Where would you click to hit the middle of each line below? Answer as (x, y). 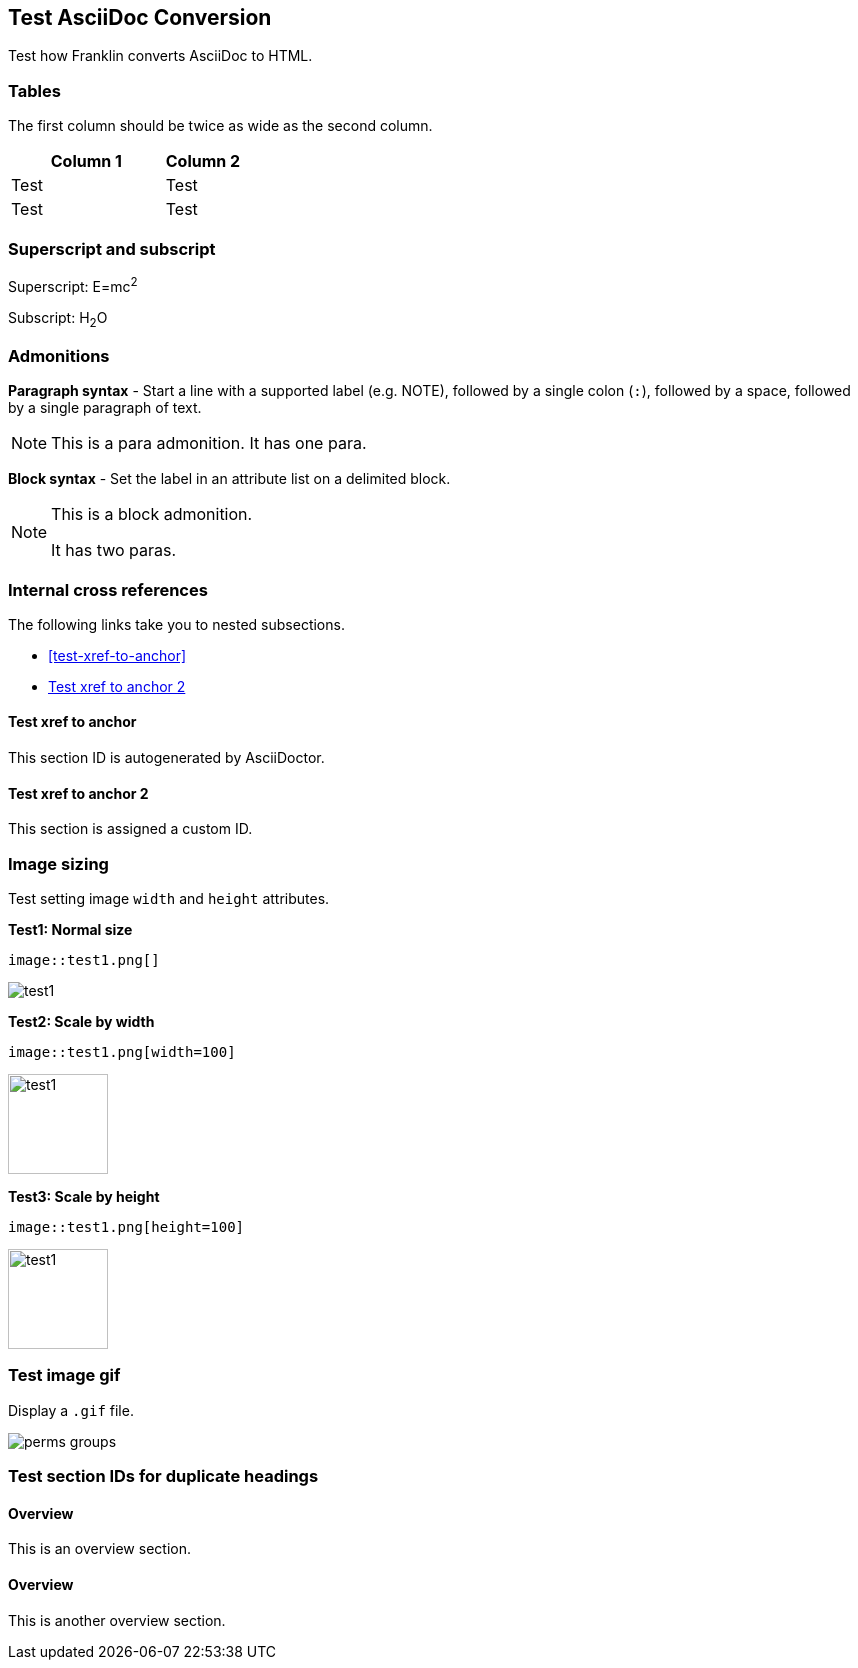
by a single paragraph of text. (105, 408)
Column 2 (203, 161)
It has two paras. (114, 550)
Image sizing (58, 863)
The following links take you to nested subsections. (176, 624)
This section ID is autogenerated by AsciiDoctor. (166, 758)
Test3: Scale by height (84, 1197)
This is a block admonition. (152, 514)
